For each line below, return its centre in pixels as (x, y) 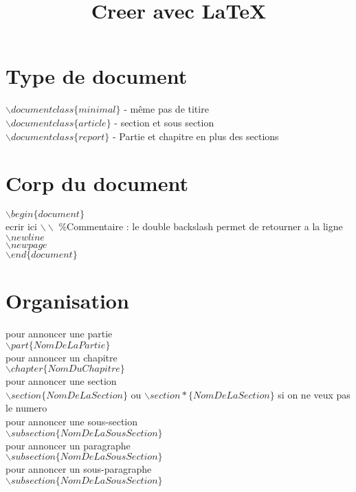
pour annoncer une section (61, 381)
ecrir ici (21, 226)
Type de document (97, 76)
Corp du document (97, 183)
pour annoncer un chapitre (62, 357)
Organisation (67, 300)
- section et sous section (164, 122)
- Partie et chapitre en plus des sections (196, 136)
